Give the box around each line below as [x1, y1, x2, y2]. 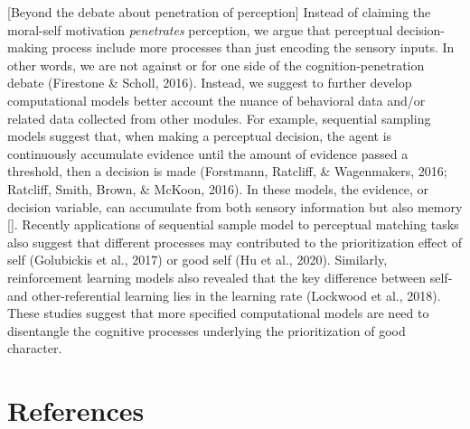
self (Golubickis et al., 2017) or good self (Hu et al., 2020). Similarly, [7, 250, 388, 269]
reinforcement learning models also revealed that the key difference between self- [7, 267, 453, 286]
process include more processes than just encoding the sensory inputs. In [52, 38, 455, 57]
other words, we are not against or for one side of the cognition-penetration [7, 55, 425, 74]
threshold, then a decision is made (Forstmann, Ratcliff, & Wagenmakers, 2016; [7, 162, 447, 181]
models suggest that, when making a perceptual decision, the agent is [7, 126, 392, 145]
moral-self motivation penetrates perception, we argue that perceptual [7, 20, 393, 39]
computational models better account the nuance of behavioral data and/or [7, 90, 426, 109]
